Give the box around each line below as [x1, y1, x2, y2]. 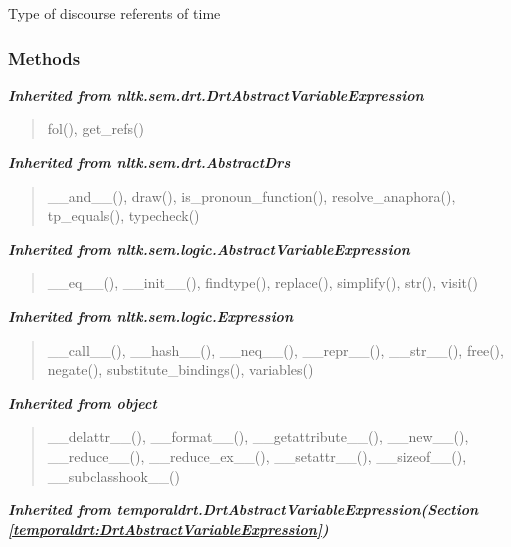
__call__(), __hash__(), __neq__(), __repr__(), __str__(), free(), [47, 339, 504, 360]
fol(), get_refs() [47, 118, 144, 139]
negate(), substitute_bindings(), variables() [47, 359, 314, 380]
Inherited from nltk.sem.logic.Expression [8, 305, 293, 326]
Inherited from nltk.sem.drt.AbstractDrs [8, 152, 291, 172]
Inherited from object [8, 392, 157, 413]
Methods [8, 45, 81, 70]
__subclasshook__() [47, 465, 180, 486]
